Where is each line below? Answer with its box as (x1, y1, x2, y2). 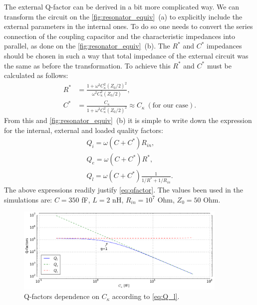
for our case (152, 102, 189, 109)
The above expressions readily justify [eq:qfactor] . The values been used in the (4, 184, 243, 195)
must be (207, 60, 232, 70)
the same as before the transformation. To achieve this (4, 60, 171, 70)
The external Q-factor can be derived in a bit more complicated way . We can (4, 1, 240, 11)
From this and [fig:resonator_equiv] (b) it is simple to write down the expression (4, 115, 252, 125)
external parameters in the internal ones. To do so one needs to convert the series (4, 21, 253, 31)
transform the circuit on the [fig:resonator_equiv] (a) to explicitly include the (4, 11, 243, 21)
